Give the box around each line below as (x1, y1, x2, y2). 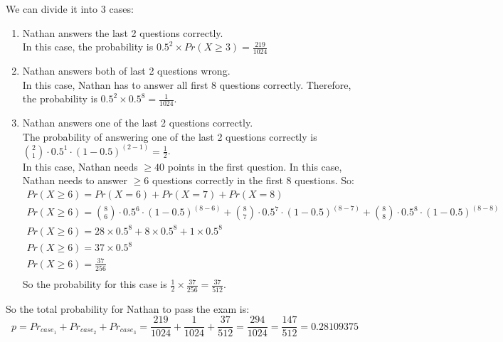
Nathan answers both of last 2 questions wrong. (22, 63, 231, 78)
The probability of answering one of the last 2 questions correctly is (22, 129, 317, 144)
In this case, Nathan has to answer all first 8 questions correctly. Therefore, (22, 77, 351, 92)
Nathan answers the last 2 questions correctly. (22, 25, 223, 40)
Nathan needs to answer (22, 173, 127, 188)
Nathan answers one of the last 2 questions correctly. (22, 115, 253, 130)
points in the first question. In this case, (167, 159, 342, 173)
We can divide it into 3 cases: (6, 1, 134, 16)
